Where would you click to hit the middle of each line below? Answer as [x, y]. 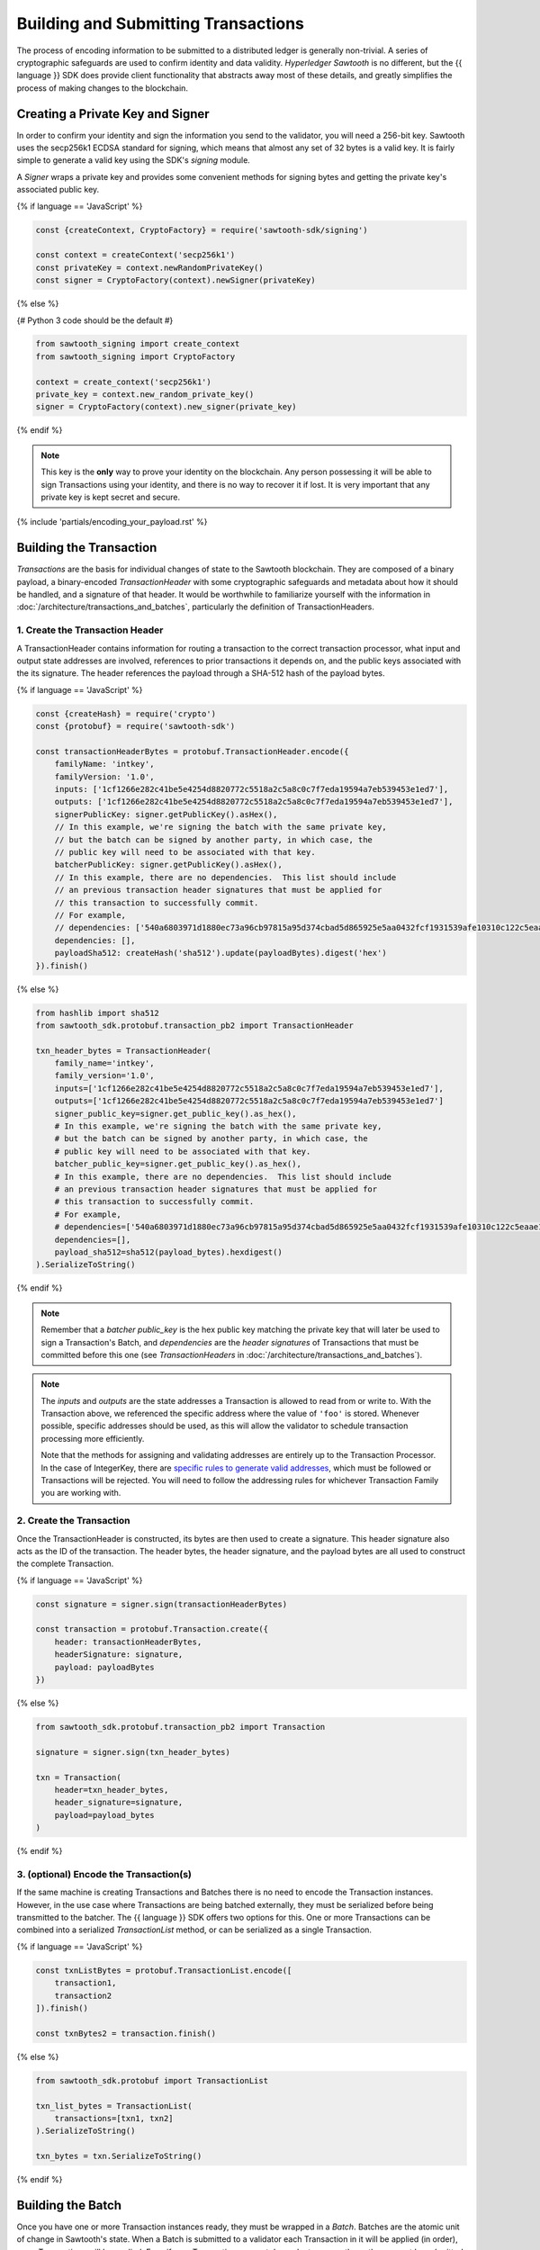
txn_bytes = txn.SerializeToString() [119, 2156]
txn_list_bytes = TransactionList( [114, 2106]
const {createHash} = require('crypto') [126, 714]
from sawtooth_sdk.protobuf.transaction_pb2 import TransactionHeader [195, 1025]
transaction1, [85, 1983]
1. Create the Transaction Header [90, 630]
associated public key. [58, 190]
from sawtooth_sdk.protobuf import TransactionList [152, 2080]
